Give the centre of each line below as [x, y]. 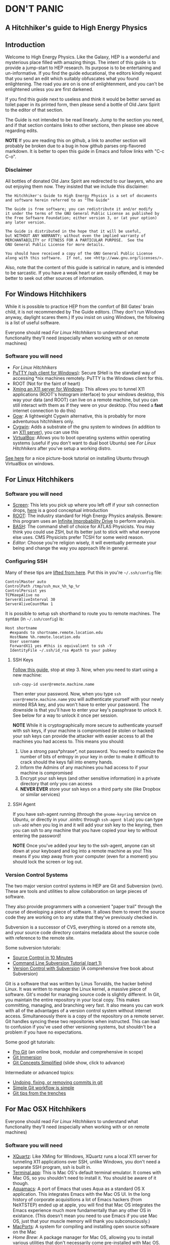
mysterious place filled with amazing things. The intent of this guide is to [81, 62]
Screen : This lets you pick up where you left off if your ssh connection [86, 505]
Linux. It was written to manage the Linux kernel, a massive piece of [76, 989]
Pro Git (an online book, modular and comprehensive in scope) [78, 1052]
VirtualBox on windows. [30, 463]
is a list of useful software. [33, 323]
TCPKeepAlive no [22, 595]
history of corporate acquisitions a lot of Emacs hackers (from [77, 1200]
